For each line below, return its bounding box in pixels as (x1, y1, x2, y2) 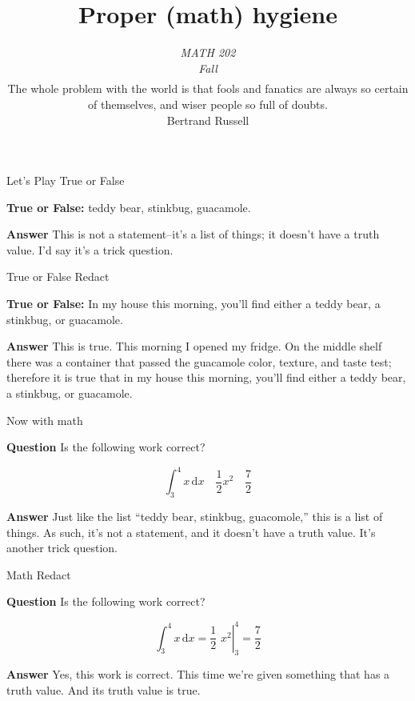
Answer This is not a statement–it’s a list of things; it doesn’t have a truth (6, 226, 380, 242)
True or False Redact (6, 268, 110, 285)
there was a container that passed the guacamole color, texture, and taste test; (6, 353, 392, 370)
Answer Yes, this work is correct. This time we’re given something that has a (6, 666, 390, 683)
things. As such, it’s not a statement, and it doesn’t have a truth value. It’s (6, 523, 376, 540)
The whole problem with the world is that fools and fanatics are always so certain (7, 80, 409, 97)
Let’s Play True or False (6, 172, 125, 189)
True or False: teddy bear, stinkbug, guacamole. (6, 198, 251, 215)
